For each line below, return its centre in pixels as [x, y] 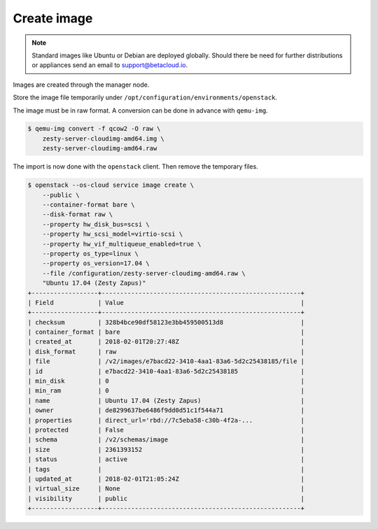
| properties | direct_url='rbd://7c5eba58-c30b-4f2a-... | [166, 420]
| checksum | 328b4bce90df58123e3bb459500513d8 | [166, 322]
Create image [53, 18]
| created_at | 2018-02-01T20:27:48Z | [166, 342]
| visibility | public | [166, 498]
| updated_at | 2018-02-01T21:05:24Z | [166, 479]
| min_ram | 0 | [166, 391]
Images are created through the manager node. [81, 85]
